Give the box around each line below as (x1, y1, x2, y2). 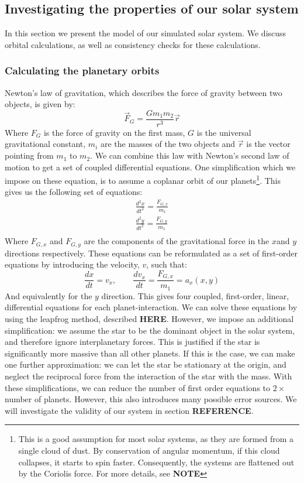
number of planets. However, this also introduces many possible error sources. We (5, 393, 297, 405)
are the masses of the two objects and (100, 138, 236, 150)
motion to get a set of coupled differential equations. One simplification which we (5, 160, 296, 173)
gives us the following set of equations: (5, 186, 143, 198)
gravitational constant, (5, 138, 86, 150)
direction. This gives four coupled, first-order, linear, (101, 289, 289, 302)
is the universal (196, 126, 251, 138)
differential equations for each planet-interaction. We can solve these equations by (5, 301, 298, 313)
